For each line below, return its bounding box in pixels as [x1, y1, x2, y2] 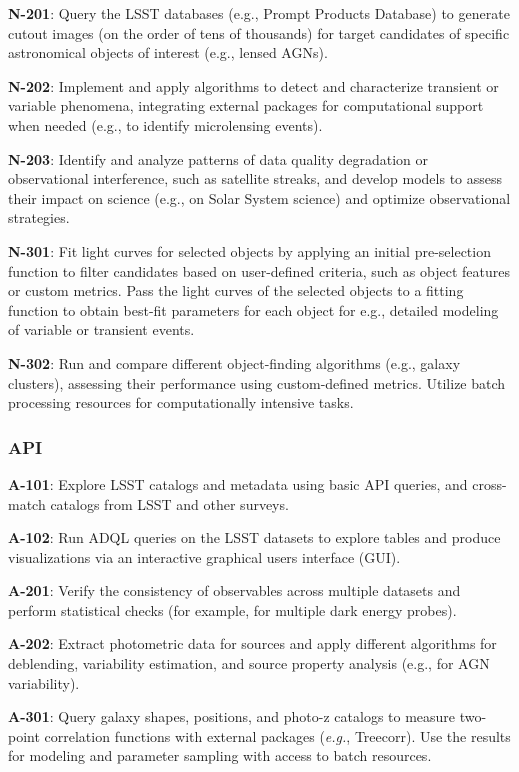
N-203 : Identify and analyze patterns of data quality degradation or [8, 148, 428, 169]
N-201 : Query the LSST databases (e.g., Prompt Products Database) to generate [8, 3, 510, 23]
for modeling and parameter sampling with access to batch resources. [8, 745, 432, 766]
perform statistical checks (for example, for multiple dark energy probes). [8, 599, 457, 620]
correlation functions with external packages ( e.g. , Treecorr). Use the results [44, 725, 511, 746]
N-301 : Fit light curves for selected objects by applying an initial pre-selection [8, 240, 491, 261]
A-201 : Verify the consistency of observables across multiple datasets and [8, 580, 461, 601]
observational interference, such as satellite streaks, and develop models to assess [8, 168, 503, 189]
